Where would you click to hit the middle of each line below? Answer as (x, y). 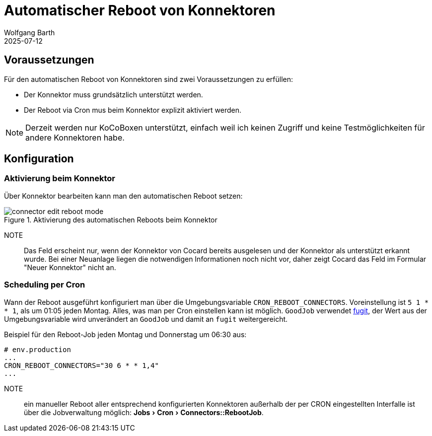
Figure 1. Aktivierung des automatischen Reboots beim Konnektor (111, 219)
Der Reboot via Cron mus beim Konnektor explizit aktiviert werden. (133, 110)
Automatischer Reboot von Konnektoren (140, 10)
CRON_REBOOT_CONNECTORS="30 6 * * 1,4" (81, 365)
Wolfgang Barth (30, 32)
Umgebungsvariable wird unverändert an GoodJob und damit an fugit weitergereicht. (146, 319)
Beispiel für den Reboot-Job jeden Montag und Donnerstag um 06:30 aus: (125, 334)
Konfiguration (39, 159)
